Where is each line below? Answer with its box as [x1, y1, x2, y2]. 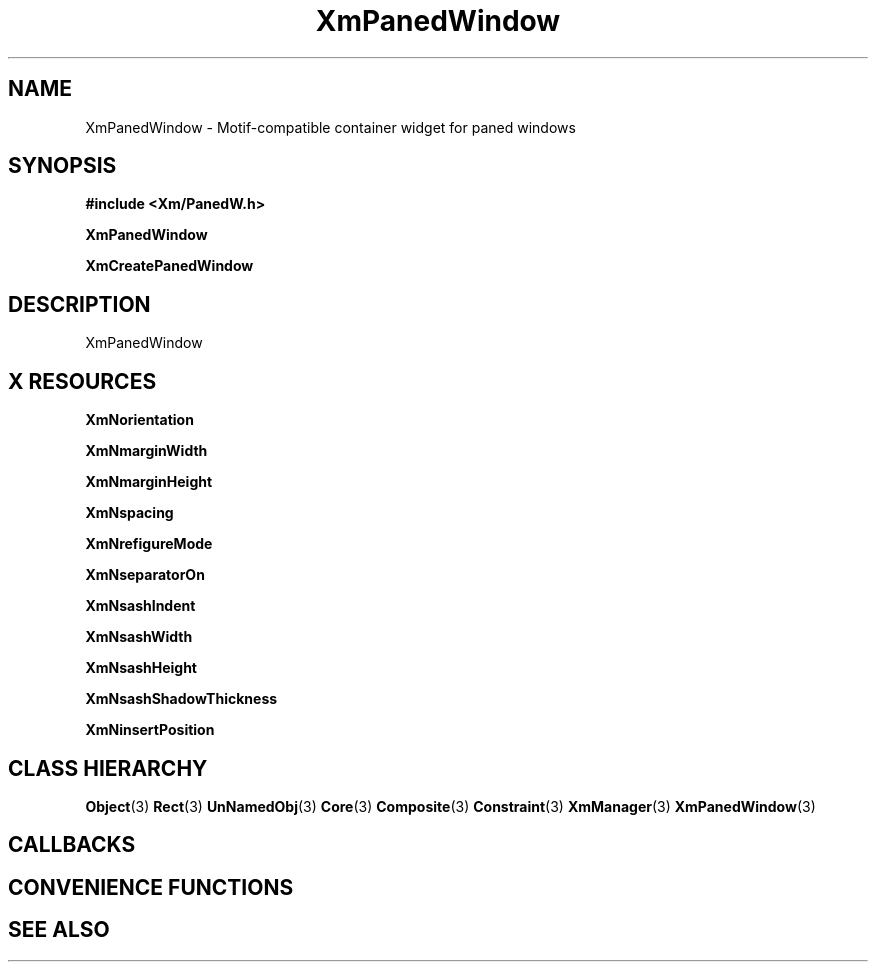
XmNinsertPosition [85, 721, 215, 739]
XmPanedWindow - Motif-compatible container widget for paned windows [85, 118, 576, 136]
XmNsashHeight [85, 659, 197, 677]
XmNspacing [85, 504, 174, 522]
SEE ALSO [8, 917, 110, 943]
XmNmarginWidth [85, 442, 208, 460]
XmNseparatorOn [85, 566, 205, 584]
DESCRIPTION [8, 291, 151, 317]
